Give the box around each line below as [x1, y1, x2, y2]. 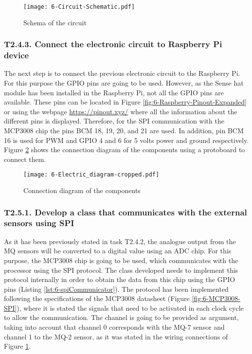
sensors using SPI [4, 217, 74, 229]
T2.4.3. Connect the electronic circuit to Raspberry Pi [4, 38, 222, 50]
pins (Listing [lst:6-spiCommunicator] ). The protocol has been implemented [4, 283, 229, 294]
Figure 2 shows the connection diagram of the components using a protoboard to [4, 144, 245, 155]
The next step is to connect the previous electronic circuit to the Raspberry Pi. [4, 68, 240, 78]
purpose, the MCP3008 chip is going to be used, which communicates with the [4, 255, 238, 265]
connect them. [4, 154, 46, 164]
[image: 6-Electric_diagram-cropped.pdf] [23, 171, 160, 178]
